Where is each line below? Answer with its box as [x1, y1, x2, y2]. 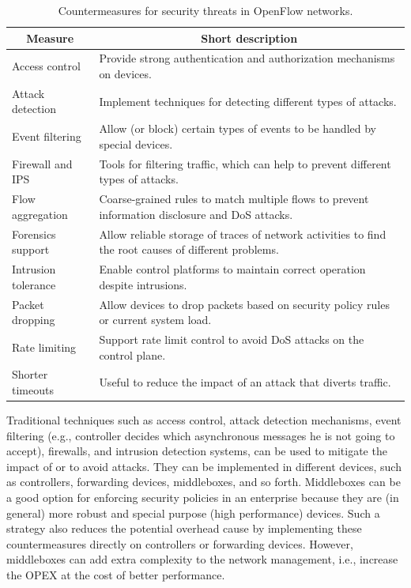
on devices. [99, 66, 152, 82]
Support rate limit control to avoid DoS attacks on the [99, 330, 364, 347]
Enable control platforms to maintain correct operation [99, 261, 366, 277]
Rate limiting [12, 338, 77, 355]
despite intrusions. [99, 276, 187, 292]
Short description [201, 29, 298, 46]
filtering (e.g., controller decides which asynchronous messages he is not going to [6, 427, 395, 443]
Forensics [12, 225, 56, 242]
